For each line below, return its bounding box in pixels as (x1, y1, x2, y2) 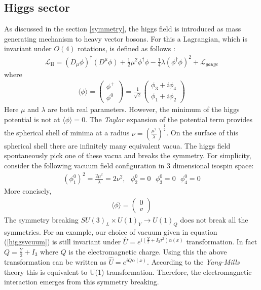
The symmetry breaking (4, 214, 79, 225)
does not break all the (180, 214, 248, 225)
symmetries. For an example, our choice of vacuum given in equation (4, 226, 217, 237)
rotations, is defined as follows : (78, 43, 175, 54)
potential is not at (4, 114, 60, 124)
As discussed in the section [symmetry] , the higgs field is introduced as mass (4, 23, 241, 34)
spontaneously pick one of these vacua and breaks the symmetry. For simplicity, (4, 150, 251, 161)
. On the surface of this (166, 127, 238, 138)
